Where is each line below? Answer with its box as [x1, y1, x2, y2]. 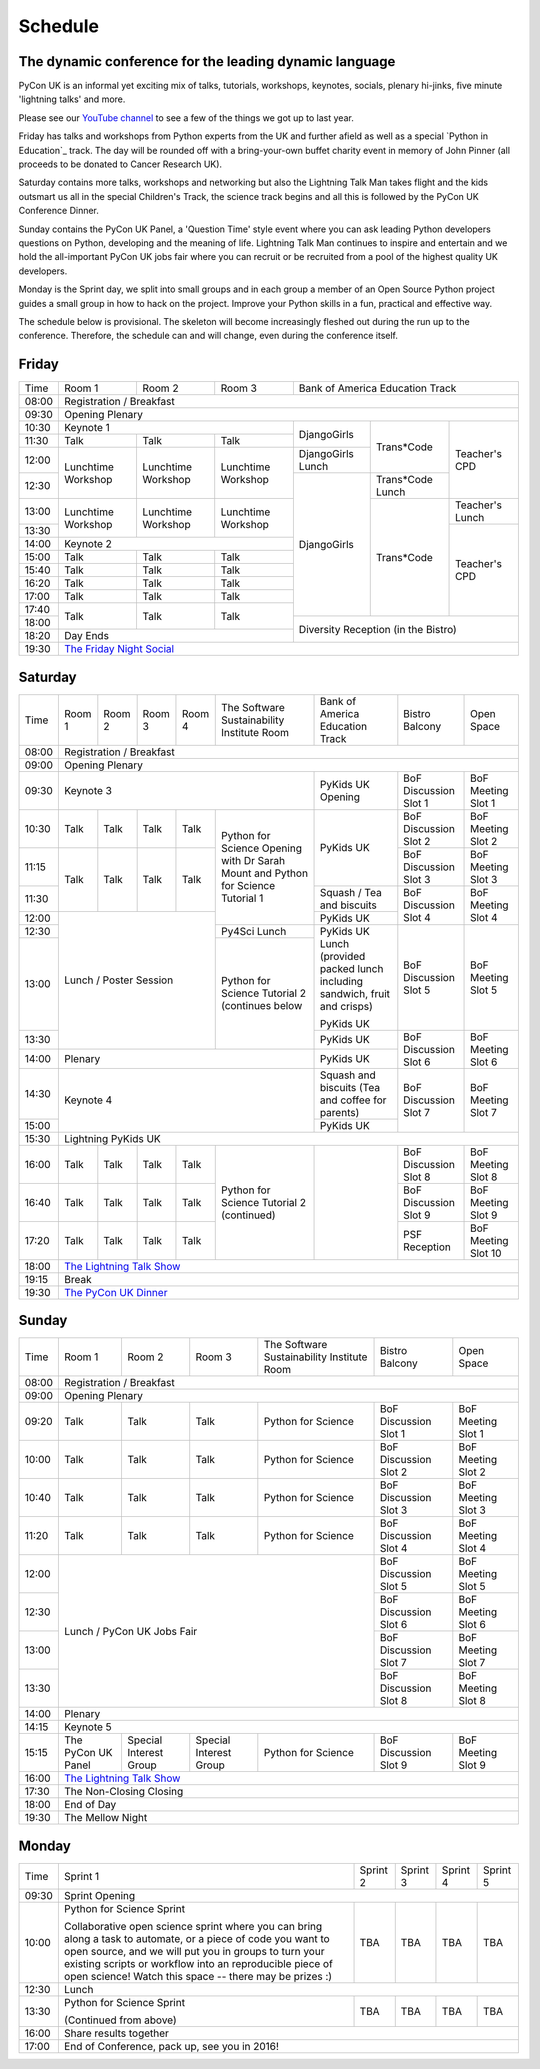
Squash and [319, 1068, 377, 1082]
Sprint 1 [63, 1869, 100, 1883]
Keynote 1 [64, 421, 110, 435]
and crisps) [319, 999, 374, 1013]
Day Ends [64, 629, 110, 643]
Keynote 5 [64, 1720, 112, 1734]
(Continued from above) [63, 2013, 177, 2027]
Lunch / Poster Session [64, 973, 174, 987]
